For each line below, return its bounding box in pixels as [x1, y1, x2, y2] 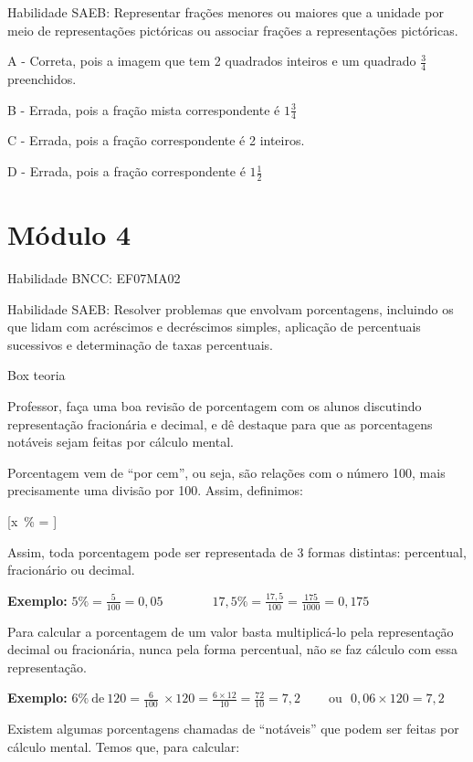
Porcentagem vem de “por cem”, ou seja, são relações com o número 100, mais [7, 462, 446, 482]
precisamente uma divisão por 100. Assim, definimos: [7, 481, 304, 500]
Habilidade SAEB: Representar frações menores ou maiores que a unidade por [7, 3, 444, 21]
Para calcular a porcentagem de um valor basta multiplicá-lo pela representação [7, 621, 454, 640]
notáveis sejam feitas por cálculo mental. [7, 432, 234, 451]
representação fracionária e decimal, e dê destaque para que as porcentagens [7, 414, 433, 433]
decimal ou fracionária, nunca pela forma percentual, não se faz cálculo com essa [7, 640, 458, 659]
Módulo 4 [7, 216, 131, 253]
